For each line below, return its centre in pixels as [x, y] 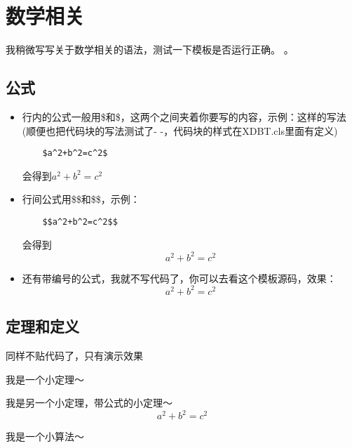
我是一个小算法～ [45, 436]
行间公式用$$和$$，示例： [81, 199]
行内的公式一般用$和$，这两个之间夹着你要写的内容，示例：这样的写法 [184, 116]
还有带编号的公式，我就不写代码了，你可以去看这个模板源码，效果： [179, 278]
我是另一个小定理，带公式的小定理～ [89, 403]
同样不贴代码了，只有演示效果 [74, 355]
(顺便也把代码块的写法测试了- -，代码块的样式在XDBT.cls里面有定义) [180, 130]
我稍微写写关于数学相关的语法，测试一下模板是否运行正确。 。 [150, 50]
